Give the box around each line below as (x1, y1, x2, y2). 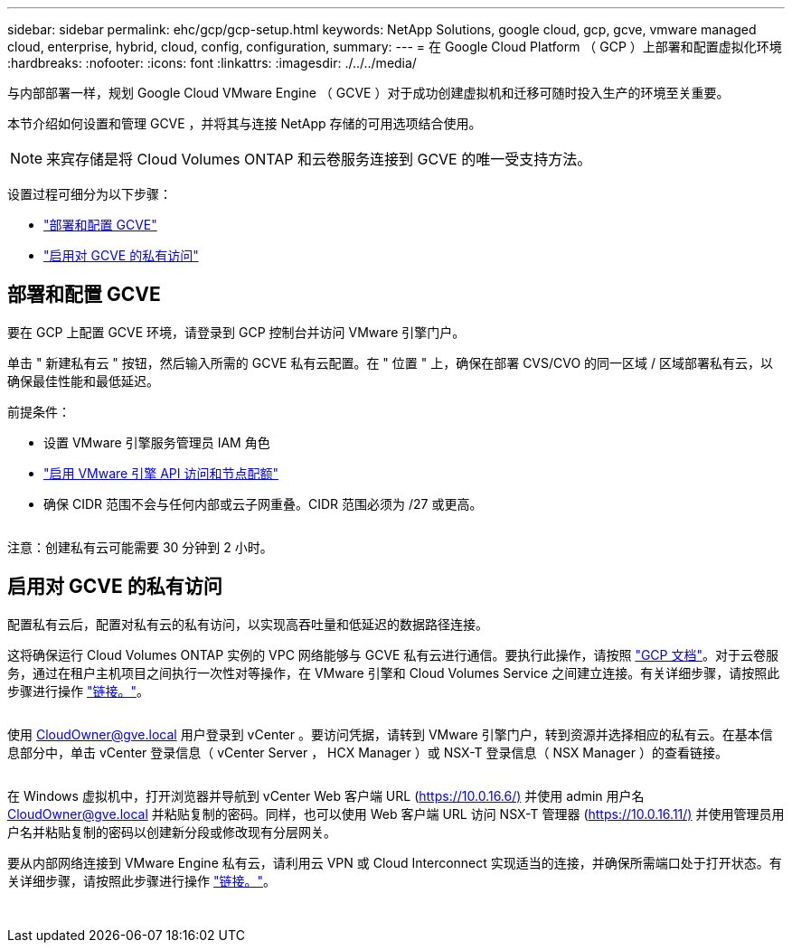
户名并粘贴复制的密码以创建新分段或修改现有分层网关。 (7, 823, 336, 840)
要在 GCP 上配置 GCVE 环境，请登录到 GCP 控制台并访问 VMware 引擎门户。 (7, 324, 466, 340)
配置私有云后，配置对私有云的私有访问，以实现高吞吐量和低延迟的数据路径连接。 (7, 616, 488, 632)
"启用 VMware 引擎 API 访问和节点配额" (43, 465, 278, 481)
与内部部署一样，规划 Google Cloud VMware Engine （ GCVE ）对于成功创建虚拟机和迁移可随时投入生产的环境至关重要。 (7, 85, 730, 100)
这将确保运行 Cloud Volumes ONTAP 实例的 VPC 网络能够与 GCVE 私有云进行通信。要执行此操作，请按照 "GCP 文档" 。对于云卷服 (7, 646, 778, 663)
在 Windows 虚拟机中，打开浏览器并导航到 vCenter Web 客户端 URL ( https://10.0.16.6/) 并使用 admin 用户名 (7, 787, 645, 804)
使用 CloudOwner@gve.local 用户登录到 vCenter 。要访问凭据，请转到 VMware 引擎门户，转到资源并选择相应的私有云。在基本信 (7, 726, 773, 742)
